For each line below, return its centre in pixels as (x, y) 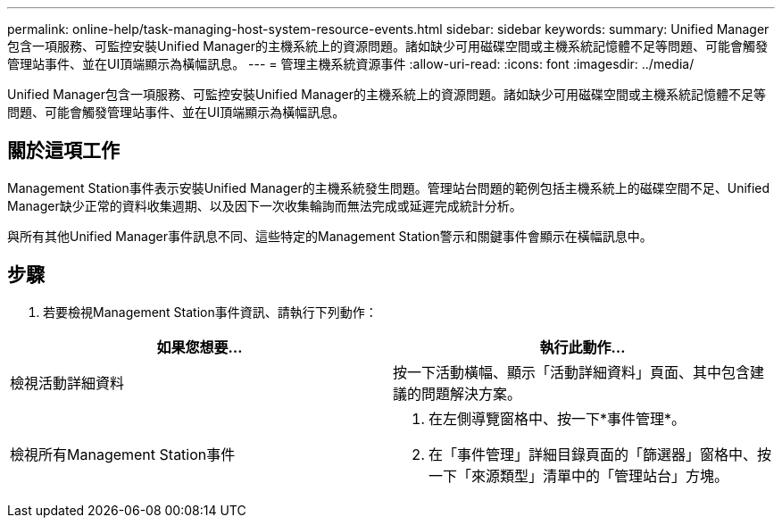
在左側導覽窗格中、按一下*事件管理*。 (557, 418)
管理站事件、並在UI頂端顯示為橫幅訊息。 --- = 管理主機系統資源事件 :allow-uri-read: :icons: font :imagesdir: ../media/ (351, 64)
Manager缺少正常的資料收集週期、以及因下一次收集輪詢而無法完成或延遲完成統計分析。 (265, 205)
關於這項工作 (63, 151)
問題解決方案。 (472, 393)
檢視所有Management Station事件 (123, 454)
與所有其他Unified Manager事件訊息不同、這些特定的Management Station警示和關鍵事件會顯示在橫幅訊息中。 (330, 236)
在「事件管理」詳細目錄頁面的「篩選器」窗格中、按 (600, 454)
